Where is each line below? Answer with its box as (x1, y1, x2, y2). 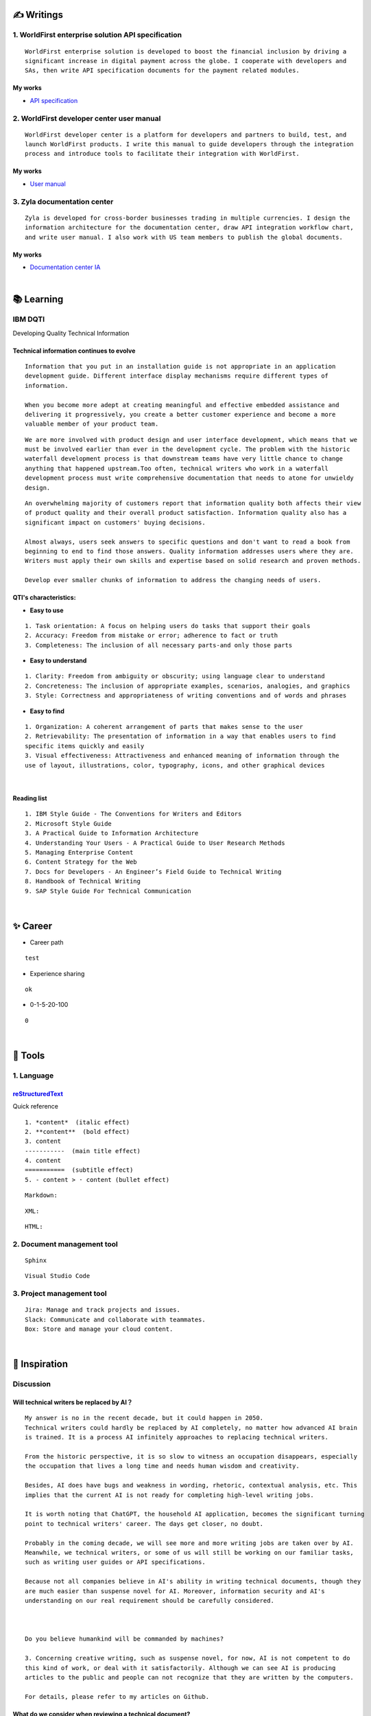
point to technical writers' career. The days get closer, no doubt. (25, 1520, 264, 1527)
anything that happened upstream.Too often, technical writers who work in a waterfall (25, 464, 329, 472)
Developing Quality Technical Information (12, 329, 130, 337)
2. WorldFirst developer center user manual (12, 113, 161, 123)
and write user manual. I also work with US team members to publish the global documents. (25, 233, 343, 241)
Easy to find (29, 707, 65, 715)
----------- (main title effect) (25, 1147, 141, 1155)
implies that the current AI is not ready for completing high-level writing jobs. (25, 1491, 315, 1499)
